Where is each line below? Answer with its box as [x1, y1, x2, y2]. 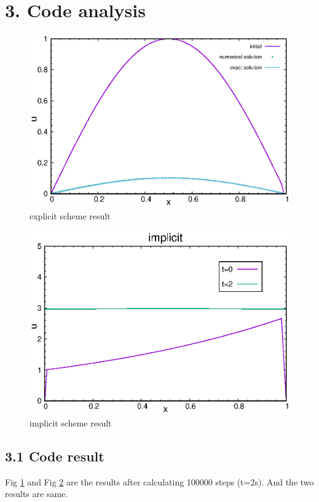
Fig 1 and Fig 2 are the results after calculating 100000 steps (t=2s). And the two [5, 475, 314, 488]
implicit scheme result [30, 417, 112, 429]
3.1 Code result [5, 447, 104, 466]
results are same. [5, 487, 68, 500]
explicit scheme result [30, 209, 111, 222]
